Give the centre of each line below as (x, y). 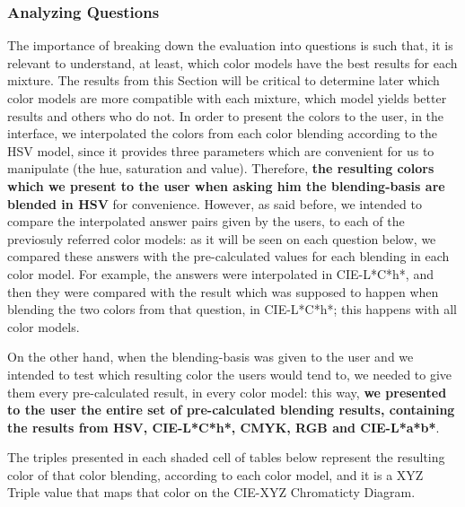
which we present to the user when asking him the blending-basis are (226, 185)
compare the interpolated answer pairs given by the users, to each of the (206, 221)
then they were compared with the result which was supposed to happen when (223, 291)
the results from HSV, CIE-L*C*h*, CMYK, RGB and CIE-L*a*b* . (224, 427)
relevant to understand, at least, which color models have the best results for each (232, 62)
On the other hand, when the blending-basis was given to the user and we (211, 357)
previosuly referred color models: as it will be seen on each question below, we (222, 238)
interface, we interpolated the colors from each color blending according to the (223, 133)
